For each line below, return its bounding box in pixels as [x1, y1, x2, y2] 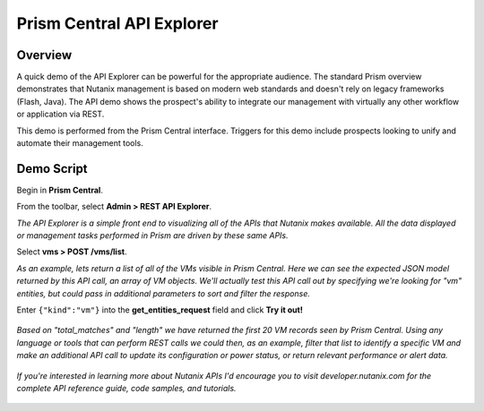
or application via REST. [16, 108, 105, 120]
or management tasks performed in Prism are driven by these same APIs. [16, 230, 289, 241]
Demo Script [16, 161, 89, 176]
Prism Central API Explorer [16, 13, 219, 33]
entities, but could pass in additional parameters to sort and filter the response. [16, 287, 311, 299]
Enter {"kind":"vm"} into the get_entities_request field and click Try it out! [16, 304, 304, 315]
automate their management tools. [16, 138, 143, 149]
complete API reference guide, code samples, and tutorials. [16, 383, 237, 393]
